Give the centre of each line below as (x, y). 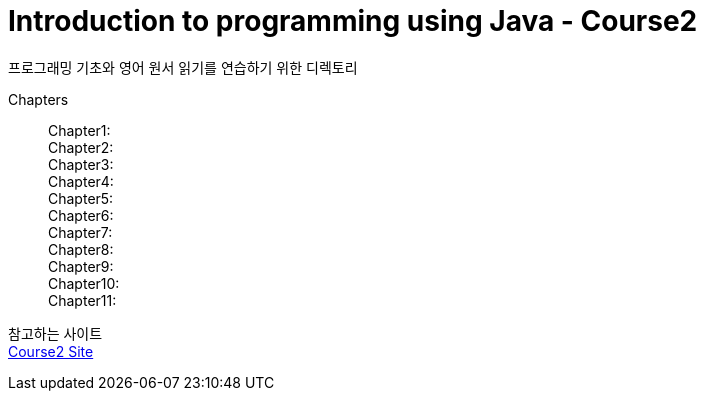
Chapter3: (81, 164)
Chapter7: (80, 232)
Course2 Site (51, 351)
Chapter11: (82, 300)
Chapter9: (81, 266)
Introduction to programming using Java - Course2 (353, 21)
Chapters (38, 99)
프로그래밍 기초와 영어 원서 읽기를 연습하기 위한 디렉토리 (183, 67)
